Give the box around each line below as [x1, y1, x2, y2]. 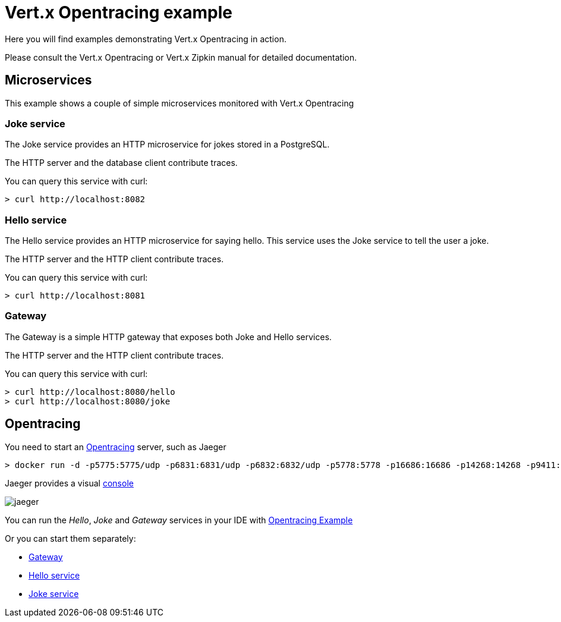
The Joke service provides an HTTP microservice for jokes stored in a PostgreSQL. [5, 139, 330, 150]
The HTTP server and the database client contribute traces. [5, 158, 238, 168]
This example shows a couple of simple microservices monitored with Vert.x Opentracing [5, 98, 354, 108]
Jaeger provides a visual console [5, 478, 134, 488]
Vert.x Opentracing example [5, 2, 233, 23]
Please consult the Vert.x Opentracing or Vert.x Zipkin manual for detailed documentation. [5, 52, 357, 62]
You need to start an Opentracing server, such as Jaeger [5, 441, 226, 452]
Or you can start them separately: [5, 533, 136, 544]
